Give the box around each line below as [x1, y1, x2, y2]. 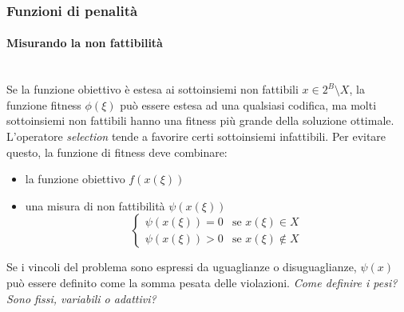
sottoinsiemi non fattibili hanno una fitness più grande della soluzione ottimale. [6, 112, 394, 129]
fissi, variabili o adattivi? [34, 290, 156, 306]
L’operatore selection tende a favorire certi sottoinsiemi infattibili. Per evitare [6, 128, 386, 145]
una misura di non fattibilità [25, 197, 165, 214]
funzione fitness [6, 96, 81, 113]
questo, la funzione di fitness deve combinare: [6, 143, 228, 160]
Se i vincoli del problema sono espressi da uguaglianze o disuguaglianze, [6, 258, 357, 275]
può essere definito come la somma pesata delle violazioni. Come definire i [6, 274, 370, 290]
